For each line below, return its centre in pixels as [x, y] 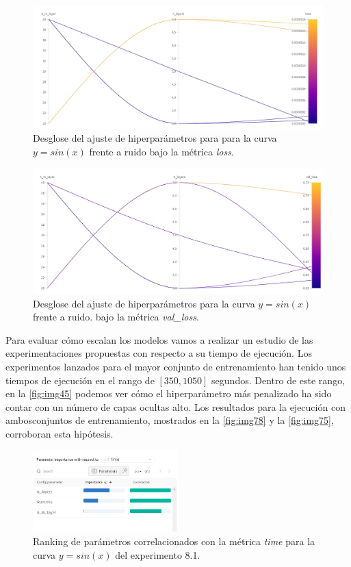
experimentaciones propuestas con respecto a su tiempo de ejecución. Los [159, 353]
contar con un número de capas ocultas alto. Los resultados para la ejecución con [175, 406]
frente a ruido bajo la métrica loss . [161, 152]
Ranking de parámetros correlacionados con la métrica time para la [174, 541]
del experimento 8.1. [158, 554]
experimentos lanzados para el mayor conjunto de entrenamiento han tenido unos [176, 367]
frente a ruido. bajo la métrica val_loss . [116, 317]
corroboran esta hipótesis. [60, 434]
